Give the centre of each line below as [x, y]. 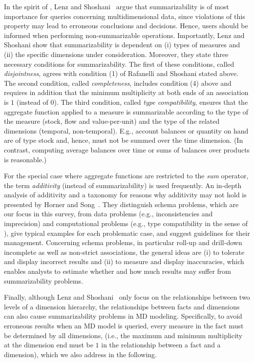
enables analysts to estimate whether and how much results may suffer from [117, 271]
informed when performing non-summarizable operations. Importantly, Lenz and [124, 35]
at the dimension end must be [49, 345]
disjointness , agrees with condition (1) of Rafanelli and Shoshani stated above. [121, 73]
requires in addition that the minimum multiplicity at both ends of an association [126, 92]
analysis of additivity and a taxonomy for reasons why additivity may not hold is [125, 195]
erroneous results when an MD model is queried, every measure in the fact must [124, 325]
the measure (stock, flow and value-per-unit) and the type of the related [112, 121]
